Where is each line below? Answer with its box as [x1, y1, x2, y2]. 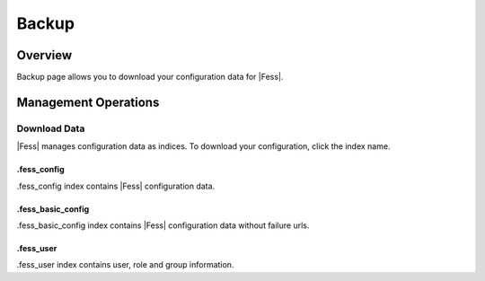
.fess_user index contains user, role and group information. [16, 259, 234, 270]
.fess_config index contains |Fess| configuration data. [16, 180, 216, 191]
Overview [16, 48, 73, 63]
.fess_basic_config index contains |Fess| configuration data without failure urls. [16, 220, 310, 231]
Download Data [16, 122, 85, 135]
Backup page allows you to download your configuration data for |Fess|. [16, 72, 284, 83]
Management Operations [16, 94, 160, 110]
